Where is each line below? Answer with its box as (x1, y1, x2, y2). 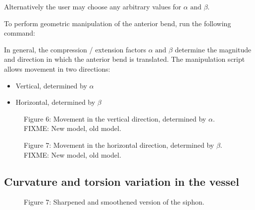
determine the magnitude (175, 44, 252, 54)
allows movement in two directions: (4, 63, 110, 74)
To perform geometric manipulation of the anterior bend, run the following (4, 18, 231, 28)
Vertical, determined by (15, 80, 87, 90)
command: (4, 28, 35, 38)
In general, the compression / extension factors (4, 44, 147, 54)
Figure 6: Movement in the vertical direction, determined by (24, 113, 206, 124)
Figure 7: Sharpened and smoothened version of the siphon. (24, 197, 204, 207)
